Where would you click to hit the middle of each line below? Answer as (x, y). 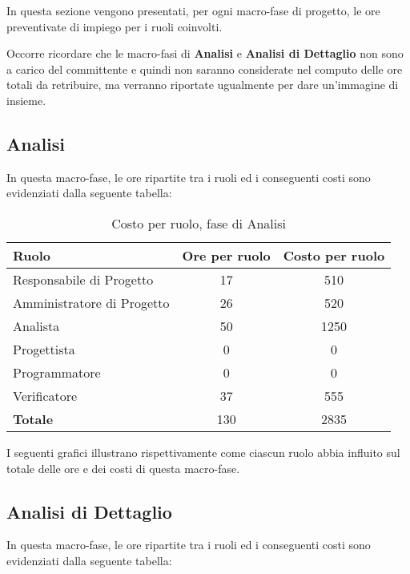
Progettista (44, 349)
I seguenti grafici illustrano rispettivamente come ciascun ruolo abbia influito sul (203, 452)
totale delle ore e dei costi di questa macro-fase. (123, 468)
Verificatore (45, 395)
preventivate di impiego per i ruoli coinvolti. (115, 26)
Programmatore (57, 372)
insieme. (26, 100)
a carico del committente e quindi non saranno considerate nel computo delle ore (205, 69)
